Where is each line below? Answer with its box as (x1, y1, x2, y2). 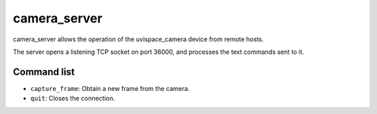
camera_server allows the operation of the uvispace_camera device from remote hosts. (13, 35, 265, 43)
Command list (13, 66, 75, 78)
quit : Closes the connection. (30, 94, 115, 103)
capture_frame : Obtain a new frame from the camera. (30, 84, 190, 92)
